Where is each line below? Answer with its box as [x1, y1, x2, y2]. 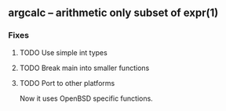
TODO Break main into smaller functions [19, 63, 150, 72]
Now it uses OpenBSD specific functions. [19, 94, 153, 103]
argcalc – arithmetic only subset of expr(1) [8, 6, 219, 20]
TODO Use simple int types [19, 47, 108, 57]
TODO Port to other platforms [19, 78, 115, 87]
